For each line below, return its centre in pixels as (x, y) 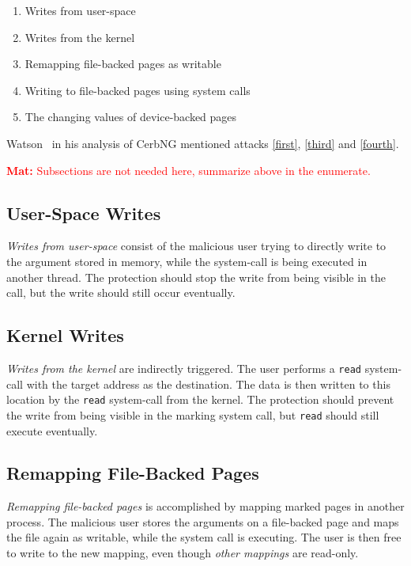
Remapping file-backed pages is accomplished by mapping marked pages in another (205, 506)
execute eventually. (52, 430)
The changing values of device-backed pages (131, 117)
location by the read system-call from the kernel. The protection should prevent (200, 399)
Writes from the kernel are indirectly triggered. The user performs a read (184, 368)
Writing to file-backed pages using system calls (138, 90)
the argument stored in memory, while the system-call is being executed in (187, 261)
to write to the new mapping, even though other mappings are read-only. (183, 553)
